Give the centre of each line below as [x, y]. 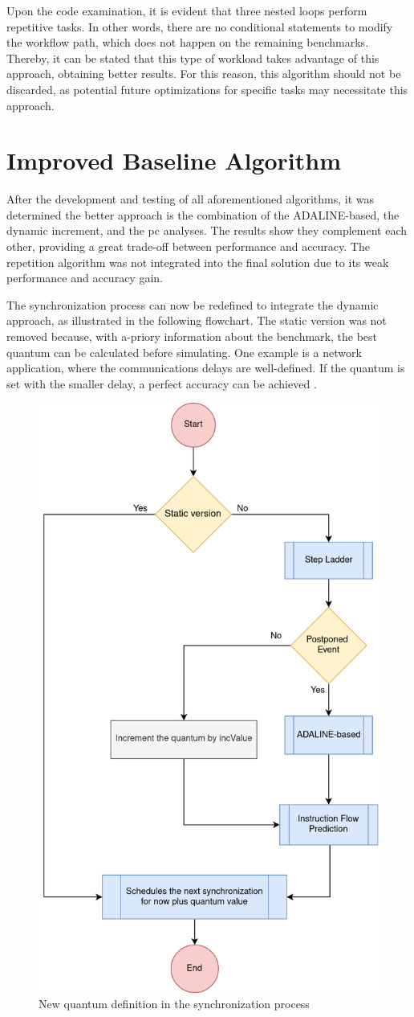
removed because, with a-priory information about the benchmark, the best [192, 336]
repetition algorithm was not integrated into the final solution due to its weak [198, 262]
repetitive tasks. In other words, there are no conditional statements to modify [200, 26]
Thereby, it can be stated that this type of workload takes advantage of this [193, 57]
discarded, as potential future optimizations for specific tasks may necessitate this [207, 89]
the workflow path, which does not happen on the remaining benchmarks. [188, 42]
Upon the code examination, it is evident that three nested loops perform [187, 10]
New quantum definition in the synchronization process [174, 1004]
